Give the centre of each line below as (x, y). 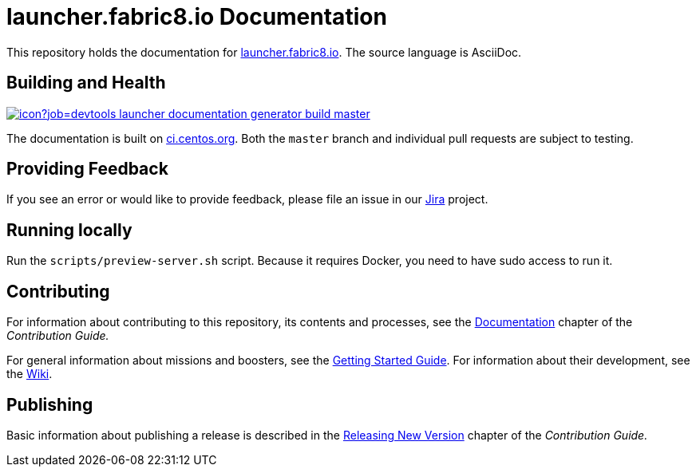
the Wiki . (30, 374)
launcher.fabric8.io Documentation (197, 17)
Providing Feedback (87, 169)
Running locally (69, 230)
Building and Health (86, 83)
